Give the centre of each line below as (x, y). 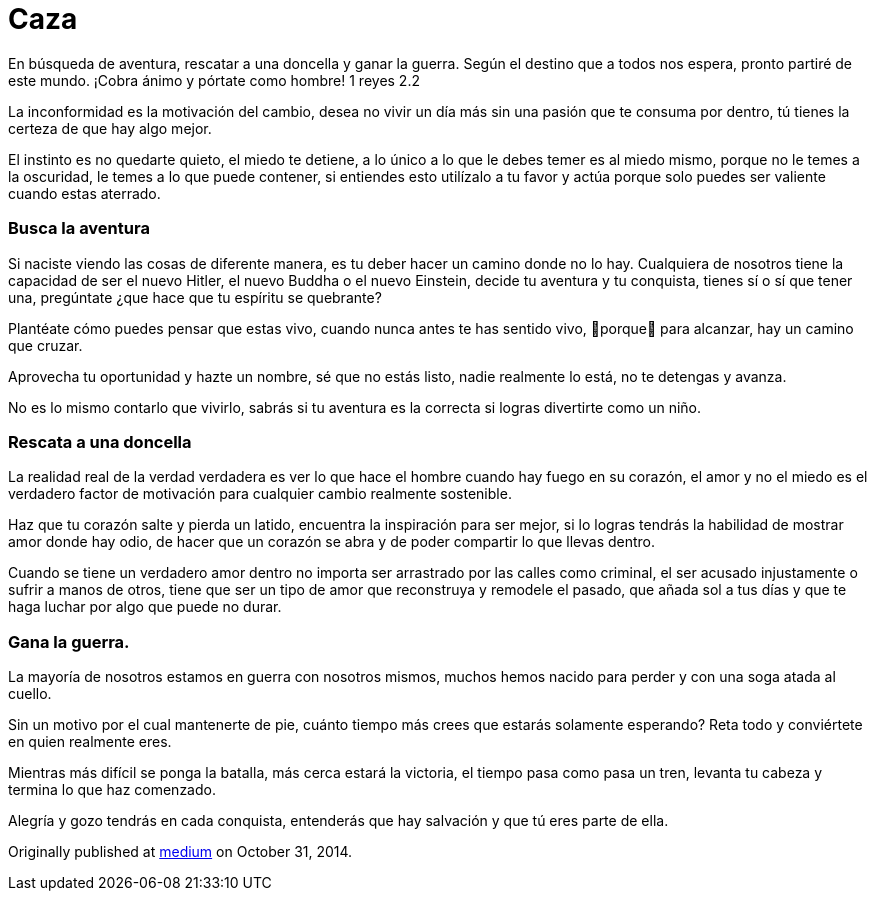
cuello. (30, 693)
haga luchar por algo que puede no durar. (145, 607)
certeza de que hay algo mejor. (110, 128)
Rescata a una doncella (100, 441)
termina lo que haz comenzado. (112, 789)
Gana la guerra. (69, 641)
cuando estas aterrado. (84, 193)
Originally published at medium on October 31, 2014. (180, 851)
